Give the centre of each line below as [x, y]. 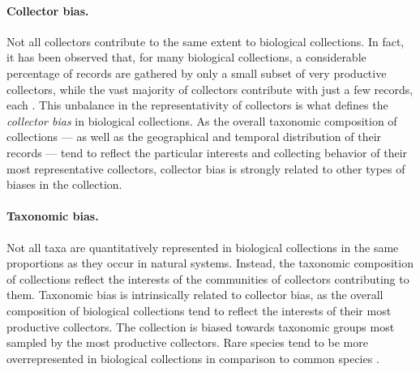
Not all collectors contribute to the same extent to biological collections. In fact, [206, 41]
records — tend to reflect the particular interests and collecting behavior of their [207, 152]
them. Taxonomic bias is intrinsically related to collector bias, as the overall [195, 295]
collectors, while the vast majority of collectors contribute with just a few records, [210, 89]
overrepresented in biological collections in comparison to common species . [193, 358]
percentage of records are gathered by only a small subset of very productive [197, 73]
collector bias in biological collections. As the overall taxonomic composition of [202, 120]
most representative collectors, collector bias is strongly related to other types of [206, 168]
